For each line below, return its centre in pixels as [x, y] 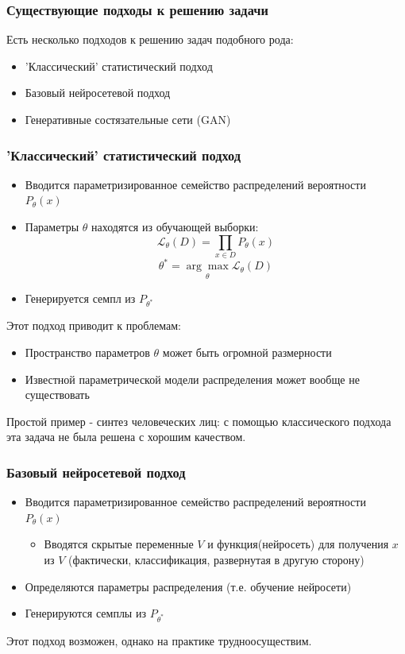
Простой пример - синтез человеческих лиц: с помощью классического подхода [199, 421]
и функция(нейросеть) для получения [298, 544]
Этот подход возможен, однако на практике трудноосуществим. [159, 640]
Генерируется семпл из [80, 298]
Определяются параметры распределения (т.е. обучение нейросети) [188, 586]
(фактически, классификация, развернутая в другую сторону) [216, 559]
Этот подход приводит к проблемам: [94, 325]
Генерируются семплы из [85, 613]
